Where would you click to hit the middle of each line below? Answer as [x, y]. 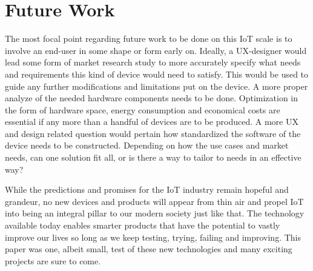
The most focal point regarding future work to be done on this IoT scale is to [149, 38]
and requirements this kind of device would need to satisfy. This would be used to [157, 74]
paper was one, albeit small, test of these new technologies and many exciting [149, 249]
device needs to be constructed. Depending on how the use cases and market [147, 145]
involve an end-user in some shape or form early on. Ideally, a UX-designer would [156, 50]
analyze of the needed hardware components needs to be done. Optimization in [152, 98]
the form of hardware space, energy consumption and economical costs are [143, 109]
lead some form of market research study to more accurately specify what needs [153, 62]
